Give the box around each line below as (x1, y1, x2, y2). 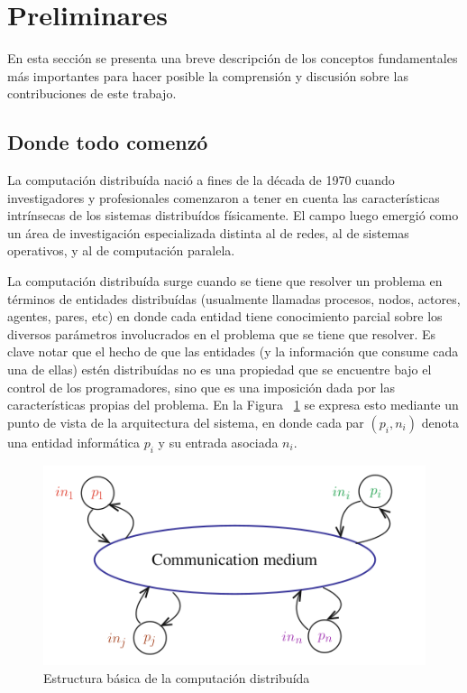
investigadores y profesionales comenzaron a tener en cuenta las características (7, 188, 440, 207)
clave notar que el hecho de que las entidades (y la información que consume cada (7, 342, 459, 361)
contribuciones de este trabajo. (7, 84, 177, 103)
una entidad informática (7, 432, 141, 451)
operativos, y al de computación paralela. (7, 241, 235, 260)
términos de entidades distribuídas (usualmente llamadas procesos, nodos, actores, (7, 289, 461, 308)
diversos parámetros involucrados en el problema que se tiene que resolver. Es (7, 324, 436, 343)
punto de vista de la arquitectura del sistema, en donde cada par (7, 412, 364, 431)
